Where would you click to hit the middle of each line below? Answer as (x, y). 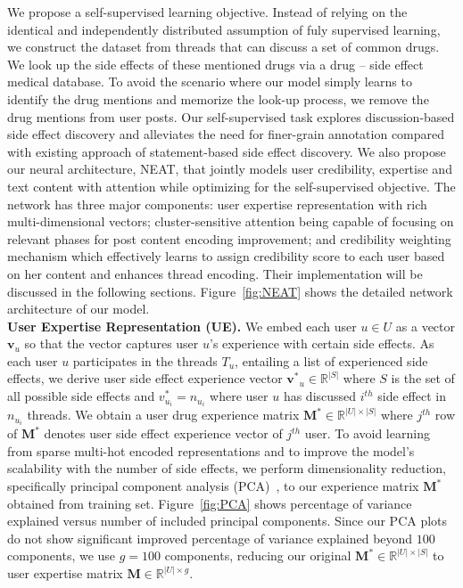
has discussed (320, 396)
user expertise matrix (65, 573)
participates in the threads (145, 360)
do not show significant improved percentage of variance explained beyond (210, 538)
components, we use (62, 555)
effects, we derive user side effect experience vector (145, 378)
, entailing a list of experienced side (331, 360)
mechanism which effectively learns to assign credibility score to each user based (226, 256)
